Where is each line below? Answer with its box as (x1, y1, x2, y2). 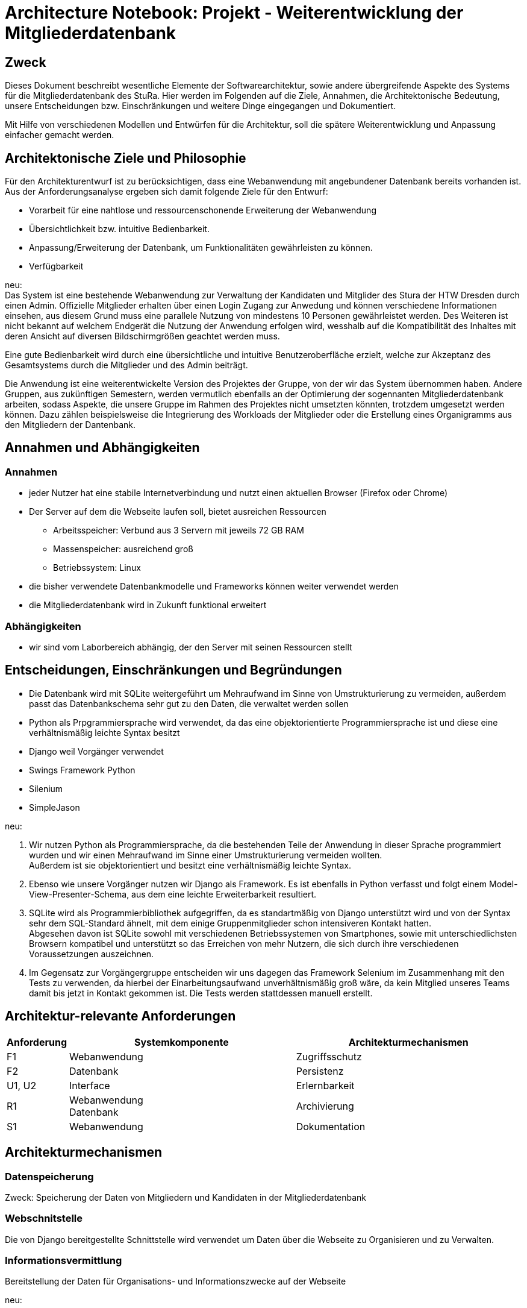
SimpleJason (29, 802, 80, 813)
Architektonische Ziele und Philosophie (5, 150, 246, 166)
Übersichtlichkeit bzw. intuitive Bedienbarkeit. (29, 224, 210, 234)
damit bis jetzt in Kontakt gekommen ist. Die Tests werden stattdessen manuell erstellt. (29, 987, 373, 998)
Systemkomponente (134, 1036, 229, 1048)
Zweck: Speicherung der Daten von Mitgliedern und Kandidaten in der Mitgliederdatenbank (5, 1192, 367, 1203)
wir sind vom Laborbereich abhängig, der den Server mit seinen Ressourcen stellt (29, 641, 352, 652)
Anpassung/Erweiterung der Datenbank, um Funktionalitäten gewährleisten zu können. (29, 242, 373, 253)
